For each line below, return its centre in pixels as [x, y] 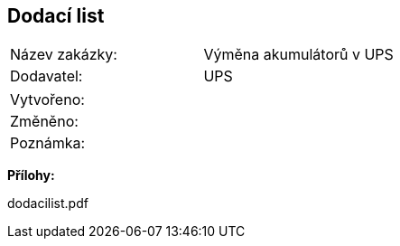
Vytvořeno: [47, 100]
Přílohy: [31, 175]
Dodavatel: [47, 76]
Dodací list [56, 16]
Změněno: [44, 122]
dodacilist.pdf [48, 203]
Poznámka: [48, 143]
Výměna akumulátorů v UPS [298, 55]
